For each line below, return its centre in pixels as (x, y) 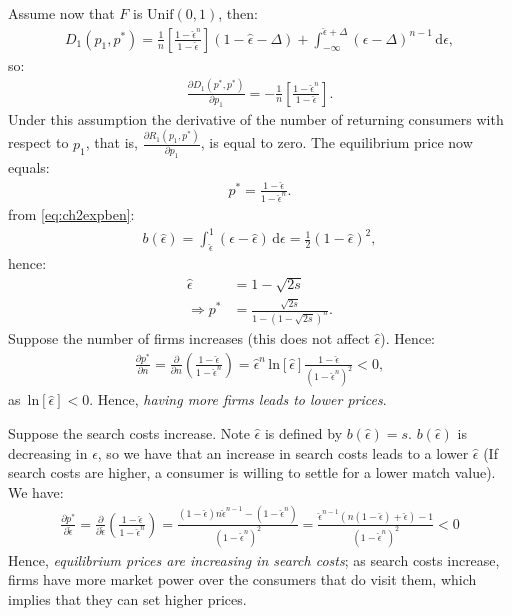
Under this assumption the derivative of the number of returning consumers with (256, 118)
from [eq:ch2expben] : (71, 214)
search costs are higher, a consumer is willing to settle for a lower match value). (252, 472)
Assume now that (61, 13)
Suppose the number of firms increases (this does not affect (189, 337)
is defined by (303, 433)
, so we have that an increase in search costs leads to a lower (283, 452)
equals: (29, 167)
